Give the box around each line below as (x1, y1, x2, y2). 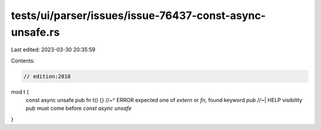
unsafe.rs (11, 26, 60, 39)
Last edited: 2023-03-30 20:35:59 (11, 46, 96, 53)
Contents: (11, 57, 35, 64)
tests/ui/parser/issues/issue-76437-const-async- (11, 9, 266, 22)
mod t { (11, 88, 29, 95)
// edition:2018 (23, 73, 71, 80)
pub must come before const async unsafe (26, 104, 132, 112)
